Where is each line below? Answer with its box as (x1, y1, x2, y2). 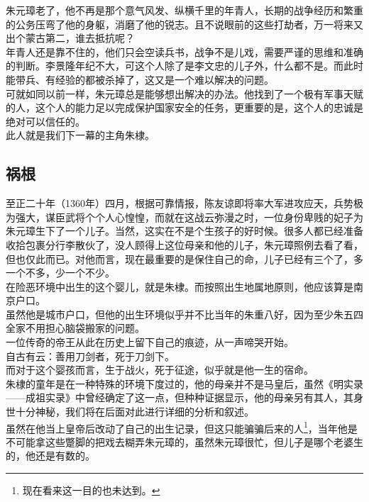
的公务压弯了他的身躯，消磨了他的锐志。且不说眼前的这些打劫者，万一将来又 (6, 16, 363, 31)
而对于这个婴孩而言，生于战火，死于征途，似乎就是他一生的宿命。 (6, 362, 314, 377)
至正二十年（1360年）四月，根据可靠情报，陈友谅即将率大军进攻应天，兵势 (6, 196, 353, 211)
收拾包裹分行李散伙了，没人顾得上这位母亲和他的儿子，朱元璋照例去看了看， (6, 237, 363, 252)
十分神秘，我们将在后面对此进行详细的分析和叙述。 (15, 404, 254, 419)
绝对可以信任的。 (6, 113, 85, 128)
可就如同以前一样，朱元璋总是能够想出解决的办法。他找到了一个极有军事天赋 (6, 86, 363, 101)
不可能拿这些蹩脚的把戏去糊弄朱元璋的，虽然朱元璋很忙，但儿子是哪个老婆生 (6, 434, 363, 449)
